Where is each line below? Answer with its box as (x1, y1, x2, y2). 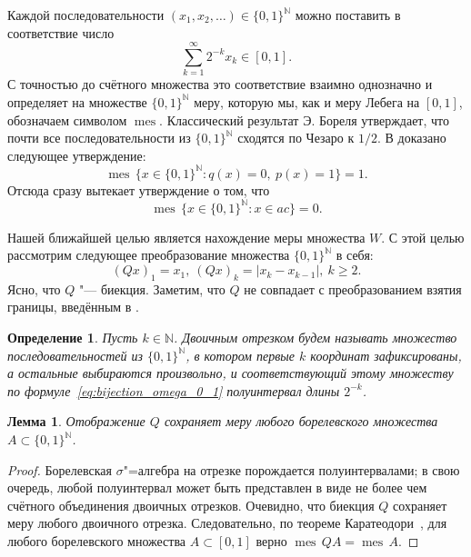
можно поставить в (295, 5, 401, 24)
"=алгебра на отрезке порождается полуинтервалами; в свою (123, 460, 460, 479)
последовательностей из (7, 345, 144, 364)
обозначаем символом (7, 110, 127, 129)
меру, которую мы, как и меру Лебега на (194, 92, 420, 111)
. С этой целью (381, 227, 465, 246)
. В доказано (376, 128, 446, 147)
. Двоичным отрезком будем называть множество (174, 328, 457, 347)
